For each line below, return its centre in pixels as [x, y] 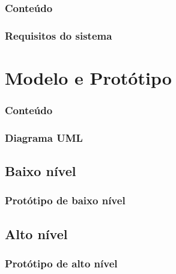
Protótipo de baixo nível [65, 200]
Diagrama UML [44, 137]
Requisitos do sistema [59, 35]
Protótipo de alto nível [61, 263]
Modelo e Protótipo [88, 77]
